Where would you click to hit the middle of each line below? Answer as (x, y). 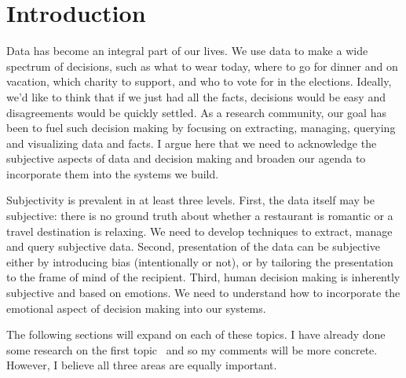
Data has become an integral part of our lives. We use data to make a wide (187, 51)
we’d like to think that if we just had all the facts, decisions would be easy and (196, 96)
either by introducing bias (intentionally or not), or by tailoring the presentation (200, 261)
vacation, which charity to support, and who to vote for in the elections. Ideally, (199, 81)
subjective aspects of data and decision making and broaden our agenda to (186, 158)
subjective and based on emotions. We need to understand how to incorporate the (203, 293)
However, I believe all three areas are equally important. (142, 365)
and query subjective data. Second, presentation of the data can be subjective (193, 246)
